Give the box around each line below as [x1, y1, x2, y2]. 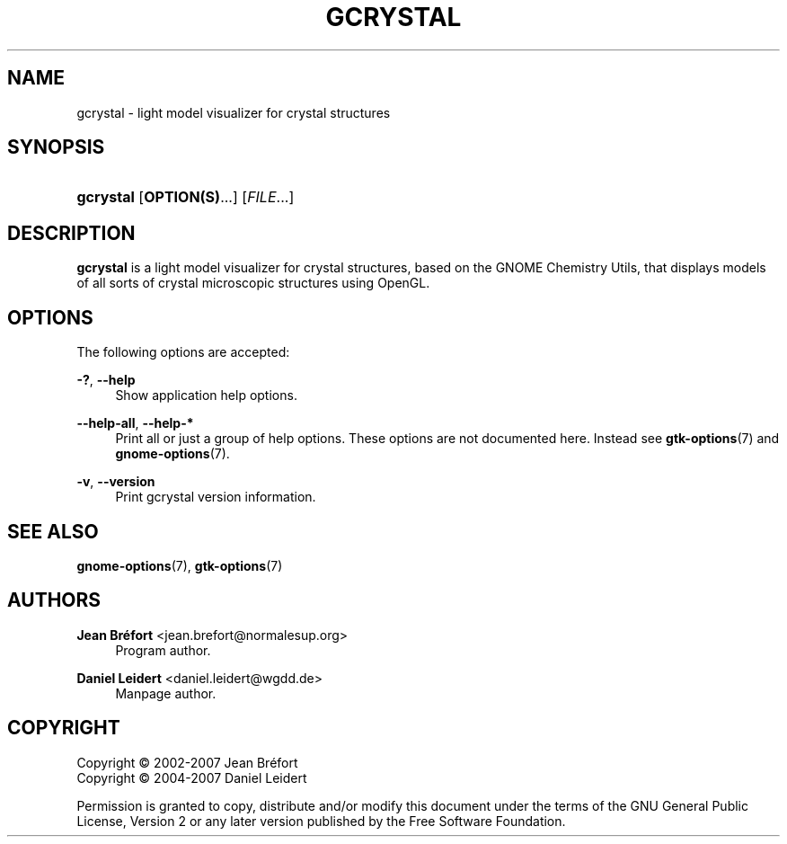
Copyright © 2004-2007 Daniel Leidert [76, 769, 307, 786]
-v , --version [76, 474, 155, 490]
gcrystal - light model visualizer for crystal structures [76, 104, 391, 120]
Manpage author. [115, 685, 217, 701]
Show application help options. [115, 387, 297, 404]
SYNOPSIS [7, 136, 105, 159]
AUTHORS [7, 589, 102, 612]
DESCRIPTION [7, 221, 136, 244]
